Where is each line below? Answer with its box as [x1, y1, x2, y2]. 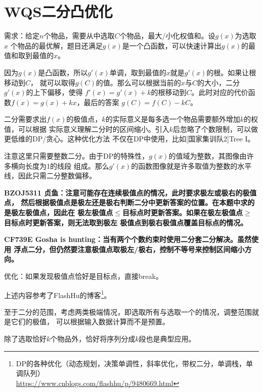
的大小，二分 [197, 77, 240, 87]
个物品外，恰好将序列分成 [50, 333, 136, 344]
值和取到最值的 [4, 50, 54, 61]
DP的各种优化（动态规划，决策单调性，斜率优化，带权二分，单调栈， [16, 358, 246, 368]
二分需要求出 [4, 114, 47, 124]
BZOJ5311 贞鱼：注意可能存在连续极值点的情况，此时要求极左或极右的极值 [4, 187, 257, 198]
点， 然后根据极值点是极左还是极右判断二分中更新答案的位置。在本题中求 [4, 197, 248, 208]
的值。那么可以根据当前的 [96, 77, 181, 87]
